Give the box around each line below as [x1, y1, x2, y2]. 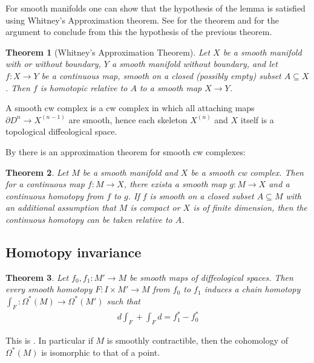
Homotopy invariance [5, 242, 142, 261]
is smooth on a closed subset [149, 189, 254, 202]
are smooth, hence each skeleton [68, 113, 188, 126]
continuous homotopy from [5, 189, 104, 202]
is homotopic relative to [40, 81, 128, 94]
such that [106, 294, 140, 307]
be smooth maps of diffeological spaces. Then [129, 271, 293, 283]
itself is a [240, 113, 274, 126]
